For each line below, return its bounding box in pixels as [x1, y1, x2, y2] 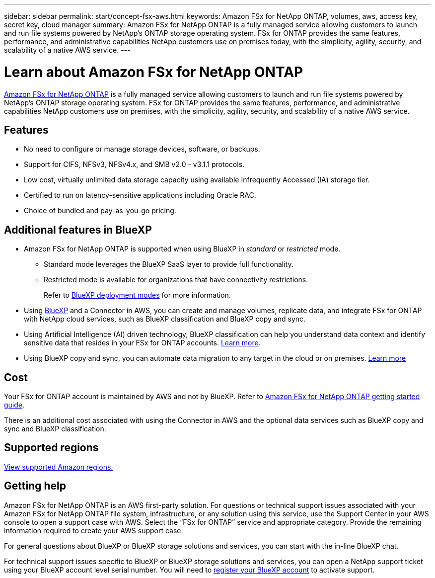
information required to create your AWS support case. [4, 526, 183, 535]
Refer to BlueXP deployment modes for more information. [44, 291, 231, 300]
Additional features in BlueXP [4, 223, 152, 236]
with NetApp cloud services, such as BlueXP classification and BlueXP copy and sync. [24, 315, 306, 324]
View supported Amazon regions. [4, 462, 113, 471]
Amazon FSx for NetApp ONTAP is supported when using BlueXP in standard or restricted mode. [24, 245, 341, 253]
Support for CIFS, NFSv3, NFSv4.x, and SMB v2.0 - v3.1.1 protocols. [24, 160, 245, 169]
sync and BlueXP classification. [4, 424, 106, 433]
